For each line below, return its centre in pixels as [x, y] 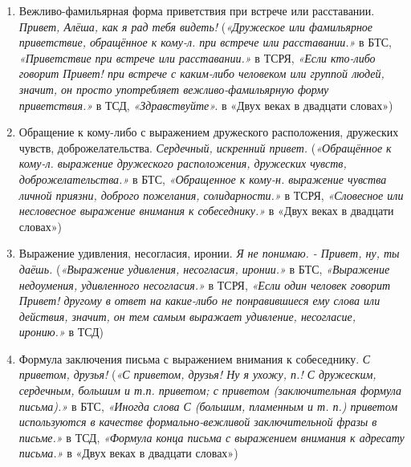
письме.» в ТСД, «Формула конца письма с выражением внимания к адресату [212, 437]
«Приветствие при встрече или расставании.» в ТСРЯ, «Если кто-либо [197, 57]
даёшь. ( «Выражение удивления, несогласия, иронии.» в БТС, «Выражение [204, 268]
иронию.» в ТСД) [61, 332]
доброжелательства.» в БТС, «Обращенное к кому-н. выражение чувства [203, 179]
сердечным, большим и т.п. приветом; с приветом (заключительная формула [210, 390]
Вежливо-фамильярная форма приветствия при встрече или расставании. [197, 10]
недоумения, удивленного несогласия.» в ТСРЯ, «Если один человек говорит [205, 284]
